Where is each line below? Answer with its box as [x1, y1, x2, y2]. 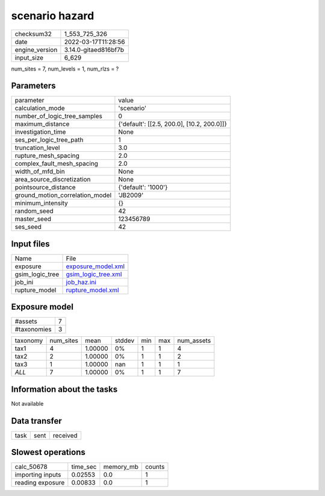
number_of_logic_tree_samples [14, 112, 102, 121]
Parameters [11, 81, 56, 91]
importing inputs [14, 471, 61, 479]
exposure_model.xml [66, 262, 125, 271]
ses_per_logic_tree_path [14, 136, 84, 144]
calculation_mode [14, 104, 66, 113]
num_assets [177, 336, 211, 345]
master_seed [14, 215, 51, 223]
